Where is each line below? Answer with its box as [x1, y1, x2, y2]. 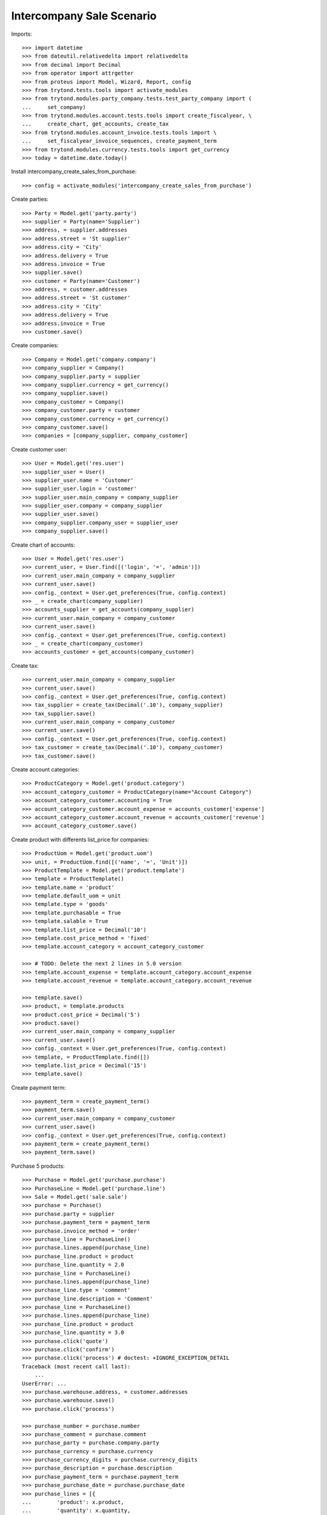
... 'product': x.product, [22, 1499, 124, 1506]
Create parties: [11, 196, 48, 203]
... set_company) [22, 104, 86, 110]
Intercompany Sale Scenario [11, 9, 157, 22]
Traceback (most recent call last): [22, 1363, 131, 1370]
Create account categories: [11, 766, 80, 773]
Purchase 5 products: [11, 1162, 65, 1170]
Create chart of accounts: [11, 541, 76, 548]
